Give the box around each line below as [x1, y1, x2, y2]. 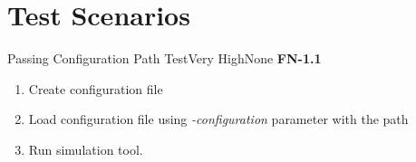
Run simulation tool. [28, 139, 143, 158]
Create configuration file [28, 79, 163, 98]
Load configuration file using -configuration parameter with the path [28, 110, 409, 129]
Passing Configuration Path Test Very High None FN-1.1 [7, 49, 322, 68]
